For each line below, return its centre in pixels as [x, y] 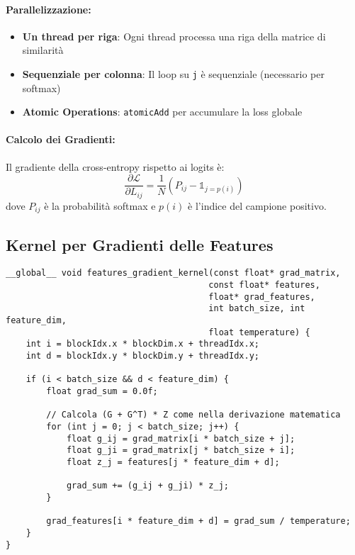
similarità [43, 50]
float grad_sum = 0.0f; [102, 392]
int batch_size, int [257, 309]
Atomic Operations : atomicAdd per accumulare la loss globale [162, 112]
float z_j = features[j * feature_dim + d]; [173, 462]
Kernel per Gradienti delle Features [140, 244]
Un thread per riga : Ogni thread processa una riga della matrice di [174, 36]
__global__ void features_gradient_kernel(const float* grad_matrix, [173, 273]
